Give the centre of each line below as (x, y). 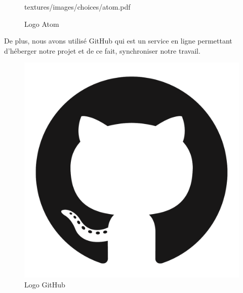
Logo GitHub (45, 284)
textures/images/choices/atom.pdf (77, 7)
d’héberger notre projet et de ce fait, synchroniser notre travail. (102, 50)
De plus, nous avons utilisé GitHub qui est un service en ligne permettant (118, 41)
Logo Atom (42, 24)
